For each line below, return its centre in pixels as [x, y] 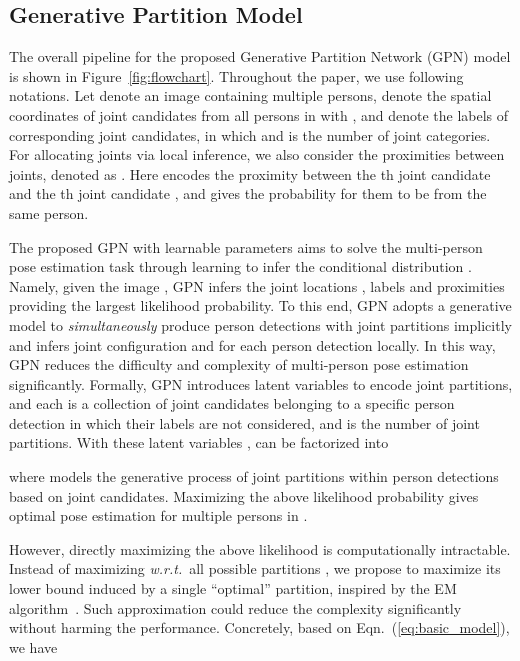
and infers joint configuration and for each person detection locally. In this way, [252, 344]
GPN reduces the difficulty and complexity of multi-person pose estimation [239, 364]
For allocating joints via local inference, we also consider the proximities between [257, 154]
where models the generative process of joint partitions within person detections [254, 476]
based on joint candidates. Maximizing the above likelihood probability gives [244, 495]
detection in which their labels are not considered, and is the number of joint [244, 422]
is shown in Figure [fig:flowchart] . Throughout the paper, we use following [236, 75]
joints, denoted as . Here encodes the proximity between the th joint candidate [250, 173]
